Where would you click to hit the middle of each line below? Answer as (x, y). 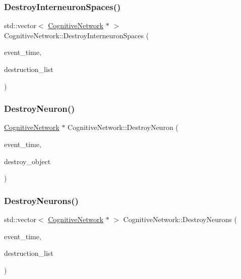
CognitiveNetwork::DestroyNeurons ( (180, 219)
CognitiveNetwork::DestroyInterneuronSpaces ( (77, 35)
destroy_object (27, 161)
